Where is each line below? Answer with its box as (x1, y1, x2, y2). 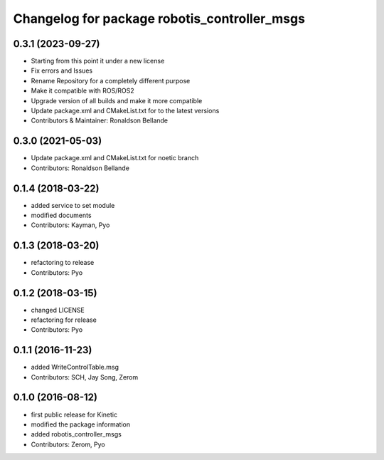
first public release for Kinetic (31, 410, 117, 419)
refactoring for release (31, 315, 97, 324)
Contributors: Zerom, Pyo (31, 440, 106, 449)
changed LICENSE (31, 305, 85, 314)
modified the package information (31, 420, 131, 429)
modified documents (31, 211, 92, 219)
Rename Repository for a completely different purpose (31, 76, 191, 85)
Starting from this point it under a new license (31, 57, 165, 66)
